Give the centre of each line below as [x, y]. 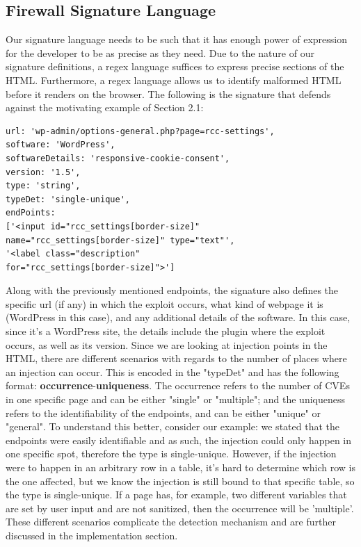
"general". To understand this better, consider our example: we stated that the [173, 426]
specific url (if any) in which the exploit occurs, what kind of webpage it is [165, 303]
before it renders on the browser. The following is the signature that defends [168, 93]
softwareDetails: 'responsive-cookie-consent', [118, 158]
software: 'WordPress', [61, 145]
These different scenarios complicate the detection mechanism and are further [171, 522]
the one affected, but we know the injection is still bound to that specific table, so [180, 481]
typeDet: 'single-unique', [68, 199]
